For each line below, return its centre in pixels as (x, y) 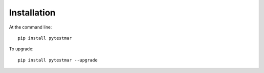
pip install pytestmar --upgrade (58, 60)
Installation (32, 13)
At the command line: (31, 27)
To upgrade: (21, 49)
